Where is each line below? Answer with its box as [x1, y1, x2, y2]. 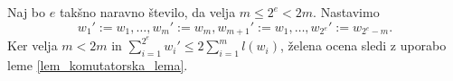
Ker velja [7, 36, 58, 55]
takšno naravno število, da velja [59, 3, 236, 21]
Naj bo [7, 3, 46, 21]
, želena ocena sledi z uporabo [280, 36, 447, 55]
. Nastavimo [313, 3, 380, 21]
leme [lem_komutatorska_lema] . [7, 55, 188, 74]
